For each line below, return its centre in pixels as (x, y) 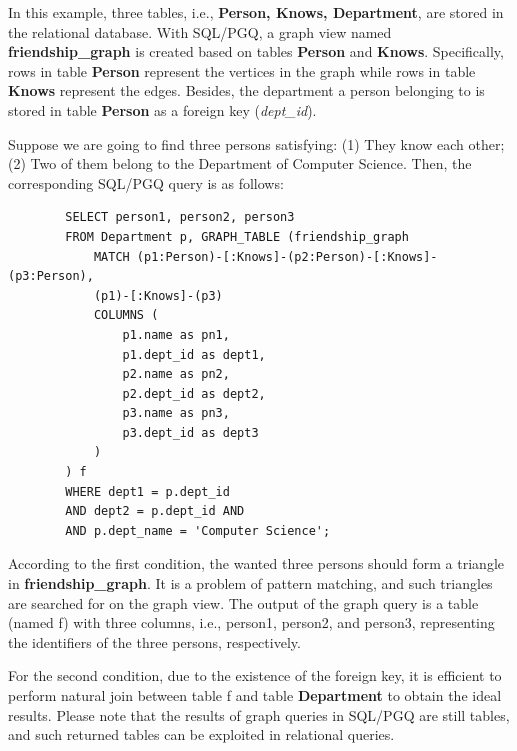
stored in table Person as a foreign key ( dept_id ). (162, 109)
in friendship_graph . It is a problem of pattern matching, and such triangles (250, 583)
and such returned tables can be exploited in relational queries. (201, 734)
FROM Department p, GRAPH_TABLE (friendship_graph (237, 236)
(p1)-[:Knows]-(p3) (158, 295)
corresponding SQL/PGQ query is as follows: (146, 182)
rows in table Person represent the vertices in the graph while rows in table (242, 70)
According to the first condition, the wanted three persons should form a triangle (256, 563)
